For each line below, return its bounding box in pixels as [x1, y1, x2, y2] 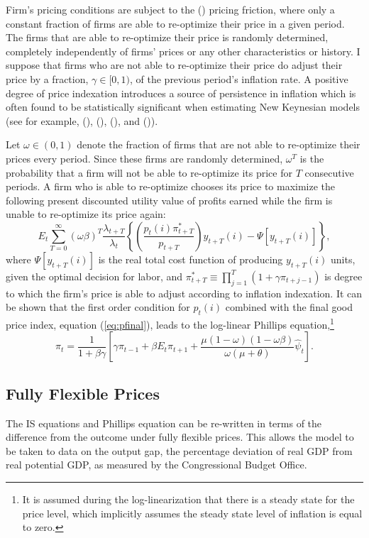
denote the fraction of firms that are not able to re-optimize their [77, 137, 360, 152]
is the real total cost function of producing [98, 251, 283, 266]
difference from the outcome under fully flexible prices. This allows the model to [6, 429, 354, 444]
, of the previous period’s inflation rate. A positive [129, 71, 348, 86]
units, [330, 251, 356, 266]
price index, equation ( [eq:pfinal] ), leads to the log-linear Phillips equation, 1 [6, 315, 334, 331]
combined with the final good [225, 300, 353, 314]
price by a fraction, [6, 71, 89, 86]
